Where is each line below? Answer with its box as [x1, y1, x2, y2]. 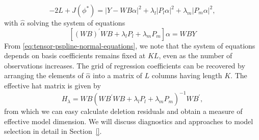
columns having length [151, 70, 222, 81]
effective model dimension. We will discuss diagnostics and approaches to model [4, 115, 253, 126]
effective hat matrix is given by [4, 80, 101, 90]
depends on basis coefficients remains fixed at [4, 50, 146, 61]
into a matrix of [93, 70, 142, 81]
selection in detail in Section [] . [4, 126, 102, 136]
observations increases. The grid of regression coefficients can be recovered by [4, 60, 245, 71]
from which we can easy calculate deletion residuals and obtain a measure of [4, 106, 243, 116]
